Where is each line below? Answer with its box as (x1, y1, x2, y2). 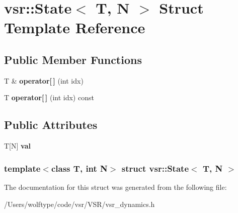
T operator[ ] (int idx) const (4, 92, 94, 103)
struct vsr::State (121, 162, 189, 174)
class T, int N (51, 162, 108, 174)
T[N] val (4, 140, 31, 151)
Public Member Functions (4, 51, 142, 67)
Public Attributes (4, 117, 98, 132)
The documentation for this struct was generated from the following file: (4, 181, 227, 192)
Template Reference (4, 17, 145, 38)
